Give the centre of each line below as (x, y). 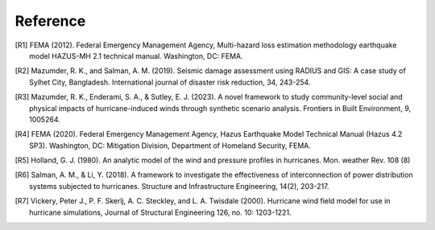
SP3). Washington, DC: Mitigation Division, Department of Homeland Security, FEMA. (170, 146)
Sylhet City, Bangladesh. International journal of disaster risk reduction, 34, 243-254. (170, 82)
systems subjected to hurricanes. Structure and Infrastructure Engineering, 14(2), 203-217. (179, 186)
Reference (50, 21)
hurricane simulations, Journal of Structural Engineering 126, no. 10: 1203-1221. (160, 212)
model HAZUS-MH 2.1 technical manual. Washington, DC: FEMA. (136, 55)
